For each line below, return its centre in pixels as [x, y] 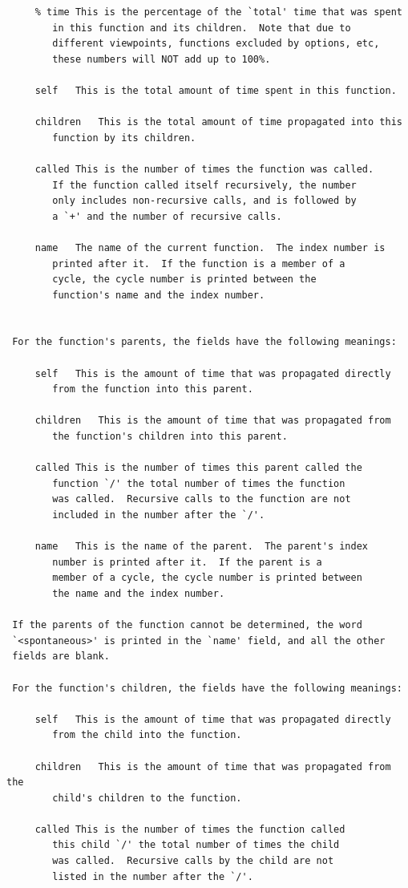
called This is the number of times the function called [190, 829]
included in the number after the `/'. [159, 515]
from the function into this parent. [153, 389]
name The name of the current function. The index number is [210, 247]
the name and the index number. [139, 593]
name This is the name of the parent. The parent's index [202, 547]
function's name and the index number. [159, 295]
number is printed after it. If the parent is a [187, 562]
